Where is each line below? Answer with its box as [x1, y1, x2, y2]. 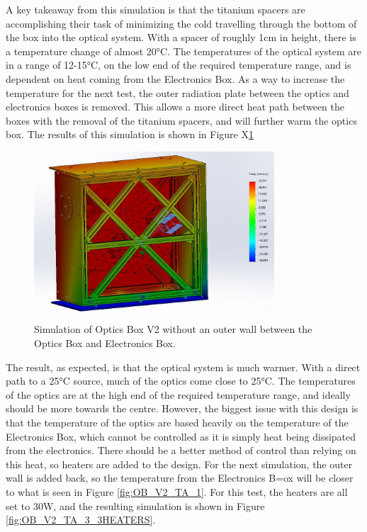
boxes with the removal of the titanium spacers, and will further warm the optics [6, 113, 357, 128]
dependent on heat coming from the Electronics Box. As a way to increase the [6, 71, 345, 86]
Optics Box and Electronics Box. [34, 336, 176, 351]
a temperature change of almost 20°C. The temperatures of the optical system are [6, 43, 361, 58]
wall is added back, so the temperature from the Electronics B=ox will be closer [6, 470, 354, 485]
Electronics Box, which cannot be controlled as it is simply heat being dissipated [6, 429, 356, 443]
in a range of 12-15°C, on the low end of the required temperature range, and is [6, 57, 351, 72]
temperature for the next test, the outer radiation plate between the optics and [6, 85, 349, 100]
